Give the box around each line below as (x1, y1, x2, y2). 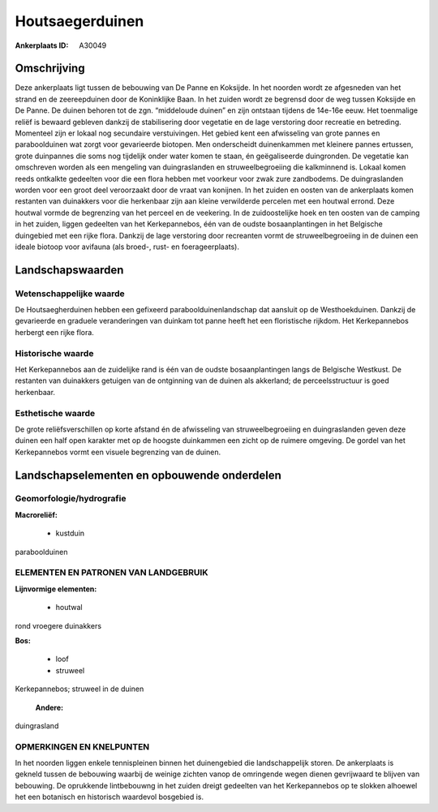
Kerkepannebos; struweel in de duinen (15, 684, 144, 694)
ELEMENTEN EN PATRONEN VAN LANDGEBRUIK (15, 567, 208, 578)
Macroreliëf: (15, 509, 58, 519)
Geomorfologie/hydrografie (15, 493, 127, 505)
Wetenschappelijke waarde (15, 288, 125, 299)
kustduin (55, 528, 85, 539)
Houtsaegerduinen (15, 12, 144, 30)
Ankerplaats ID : (15, 41, 69, 50)
